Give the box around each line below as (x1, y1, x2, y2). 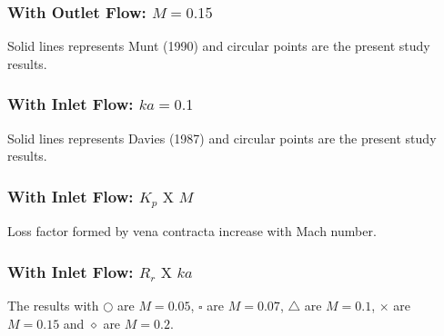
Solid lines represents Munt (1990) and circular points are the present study (7, 36, 430, 55)
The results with (7, 295, 99, 314)
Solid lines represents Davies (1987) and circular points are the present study (7, 128, 437, 147)
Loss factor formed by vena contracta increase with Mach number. (7, 222, 377, 241)
